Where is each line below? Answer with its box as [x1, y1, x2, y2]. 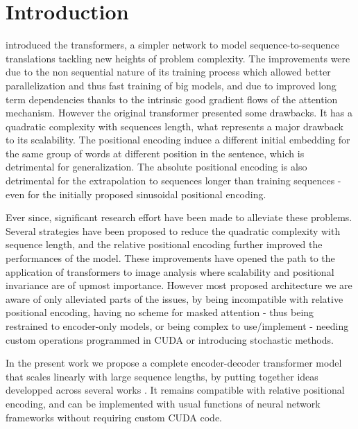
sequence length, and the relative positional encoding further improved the [6, 237, 323, 252]
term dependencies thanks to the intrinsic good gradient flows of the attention [6, 91, 338, 106]
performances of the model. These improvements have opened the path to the [6, 251, 335, 265]
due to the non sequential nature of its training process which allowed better [6, 64, 331, 79]
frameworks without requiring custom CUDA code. [6, 410, 223, 424]
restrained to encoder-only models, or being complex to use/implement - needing [6, 319, 349, 333]
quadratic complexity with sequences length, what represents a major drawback [6, 119, 343, 133]
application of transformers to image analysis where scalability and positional [6, 264, 334, 279]
